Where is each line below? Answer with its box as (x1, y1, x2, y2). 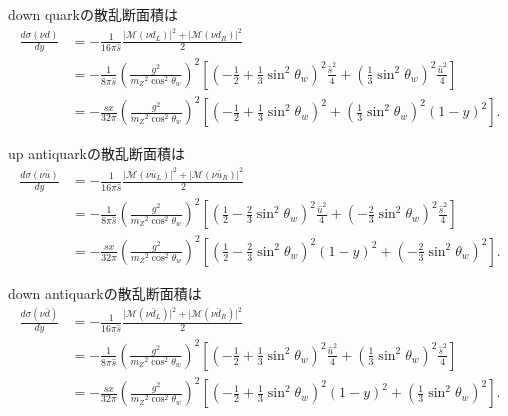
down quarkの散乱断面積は (8, 4, 179, 24)
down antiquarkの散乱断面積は (8, 282, 202, 303)
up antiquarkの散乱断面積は (8, 143, 186, 164)
